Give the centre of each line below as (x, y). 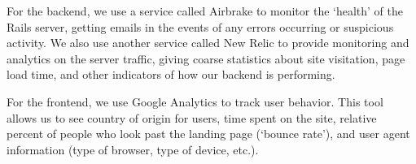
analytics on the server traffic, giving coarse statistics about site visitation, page (206, 58)
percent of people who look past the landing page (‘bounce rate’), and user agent (208, 134)
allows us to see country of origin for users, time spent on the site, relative (192, 117)
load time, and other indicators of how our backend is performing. (171, 74)
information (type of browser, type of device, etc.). (133, 149)
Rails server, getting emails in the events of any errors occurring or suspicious (200, 26)
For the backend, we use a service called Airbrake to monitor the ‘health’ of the (205, 11)
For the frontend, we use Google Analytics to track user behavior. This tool (195, 101)
